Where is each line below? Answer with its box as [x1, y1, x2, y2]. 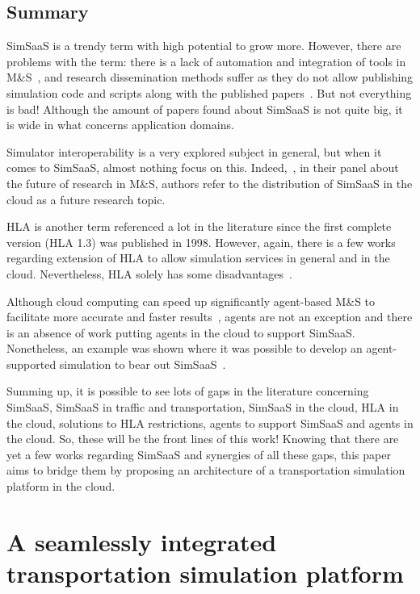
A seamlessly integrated [6, 525, 277, 558]
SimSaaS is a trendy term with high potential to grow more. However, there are [6, 37, 401, 54]
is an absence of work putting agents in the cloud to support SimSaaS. [6, 324, 355, 341]
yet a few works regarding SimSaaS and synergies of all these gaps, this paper [6, 445, 391, 462]
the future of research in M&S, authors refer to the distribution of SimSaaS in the [6, 174, 413, 191]
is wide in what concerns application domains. [6, 116, 234, 133]
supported [6, 355, 57, 372]
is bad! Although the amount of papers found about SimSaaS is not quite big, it [6, 100, 403, 117]
